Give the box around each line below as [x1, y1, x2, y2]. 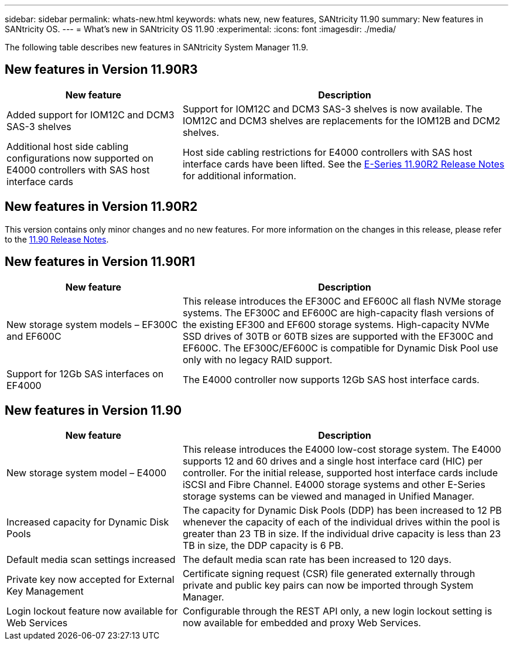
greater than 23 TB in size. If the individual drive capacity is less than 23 [182, 528, 501, 540]
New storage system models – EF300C [6, 318, 178, 330]
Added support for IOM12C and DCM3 [6, 108, 175, 121]
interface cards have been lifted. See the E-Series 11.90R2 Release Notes [182, 158, 505, 170]
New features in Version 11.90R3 [5, 62, 198, 77]
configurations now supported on [6, 152, 153, 164]
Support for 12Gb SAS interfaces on [6, 367, 164, 380]
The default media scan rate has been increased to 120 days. [182, 554, 452, 566]
